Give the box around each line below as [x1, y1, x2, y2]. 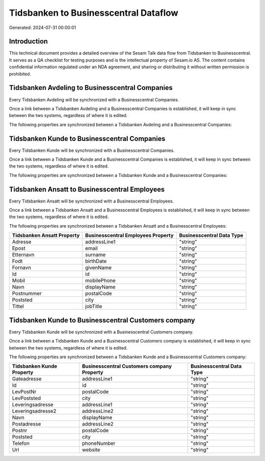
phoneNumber [81, 440, 116, 447]
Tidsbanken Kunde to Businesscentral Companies [9, 134, 165, 143]
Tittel [12, 303, 24, 310]
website [81, 446, 101, 453]
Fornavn [12, 264, 31, 271]
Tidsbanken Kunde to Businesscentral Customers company [9, 316, 195, 324]
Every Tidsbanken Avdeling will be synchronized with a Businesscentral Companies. [9, 96, 179, 103]
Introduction [9, 37, 48, 46]
